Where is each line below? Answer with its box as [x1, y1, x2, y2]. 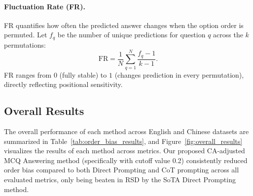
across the [213, 29, 243, 40]
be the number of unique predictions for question [57, 29, 206, 40]
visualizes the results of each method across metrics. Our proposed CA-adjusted [4, 145, 245, 156]
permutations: [4, 39, 46, 50]
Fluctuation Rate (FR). [4, 1, 85, 11]
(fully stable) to [59, 69, 107, 80]
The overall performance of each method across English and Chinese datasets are [4, 126, 249, 136]
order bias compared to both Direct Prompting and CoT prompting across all [4, 165, 239, 175]
